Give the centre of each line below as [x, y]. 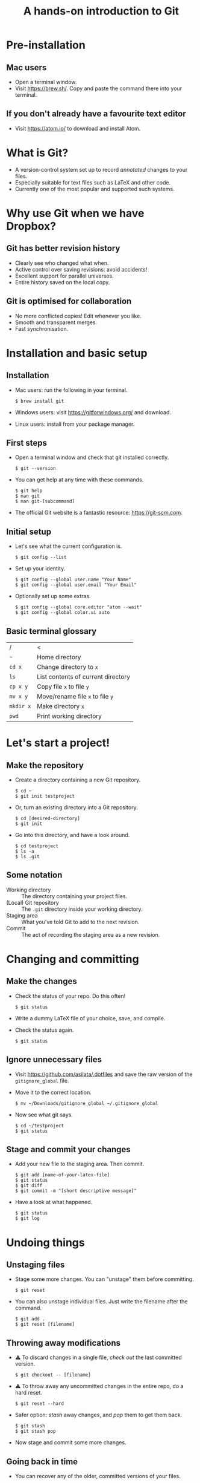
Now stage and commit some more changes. [70, 1442]
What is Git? [37, 153]
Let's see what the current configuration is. [68, 546]
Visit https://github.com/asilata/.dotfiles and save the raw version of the [104, 1074]
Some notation [34, 875]
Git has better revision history [63, 248]
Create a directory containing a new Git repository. [78, 780]
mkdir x [20, 706]
